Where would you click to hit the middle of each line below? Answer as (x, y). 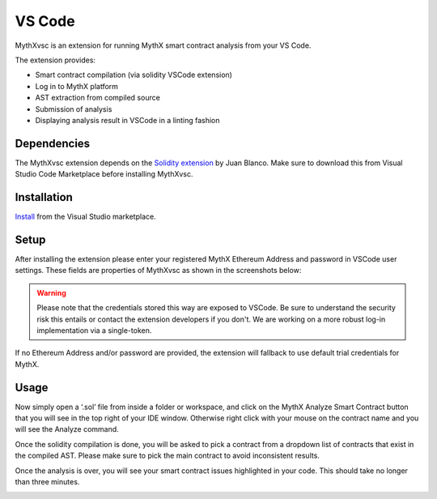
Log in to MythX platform (77, 86)
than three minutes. (47, 481)
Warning (51, 292)
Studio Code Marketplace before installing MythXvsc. (104, 174)
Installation (44, 197)
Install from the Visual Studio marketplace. (86, 217)
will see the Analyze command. (67, 429)
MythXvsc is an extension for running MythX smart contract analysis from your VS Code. (163, 45)
